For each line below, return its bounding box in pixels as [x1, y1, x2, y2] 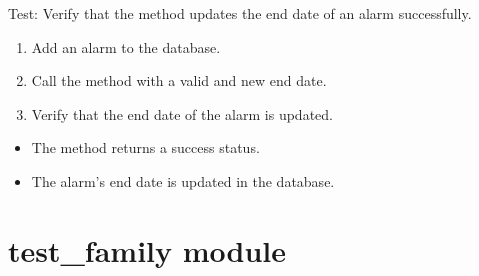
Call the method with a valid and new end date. [31, 70, 327, 91]
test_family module [8, 229, 287, 270]
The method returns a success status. [31, 137, 260, 158]
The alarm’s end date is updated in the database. [31, 170, 335, 191]
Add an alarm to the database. [31, 36, 221, 57]
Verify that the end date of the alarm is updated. [31, 103, 333, 124]
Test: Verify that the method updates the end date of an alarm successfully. [8, 3, 472, 23]
